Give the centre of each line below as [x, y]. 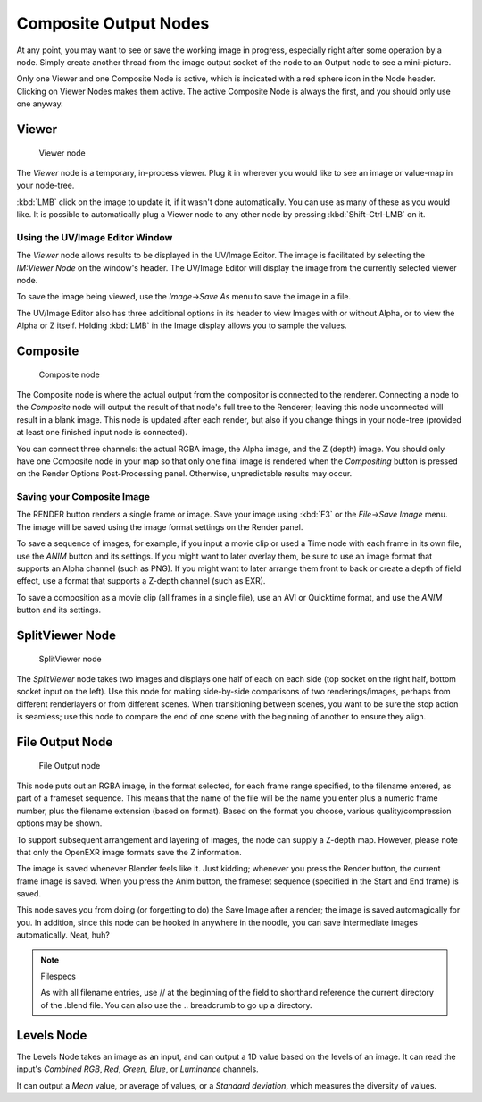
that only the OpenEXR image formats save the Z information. [129, 852]
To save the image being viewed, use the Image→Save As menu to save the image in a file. [184, 297]
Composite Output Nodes [113, 23]
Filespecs [58, 976]
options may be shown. [59, 823]
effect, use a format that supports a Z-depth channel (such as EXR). [141, 581]
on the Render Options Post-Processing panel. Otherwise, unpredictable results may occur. [184, 474]
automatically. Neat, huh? [63, 935]
